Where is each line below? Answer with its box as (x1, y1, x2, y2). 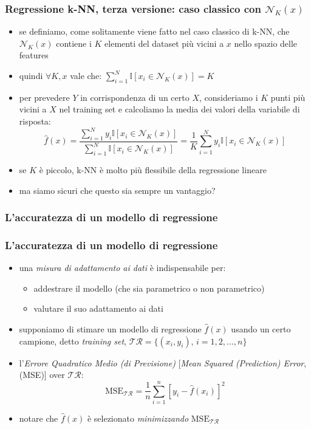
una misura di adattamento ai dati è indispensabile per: (19, 261, 226, 274)
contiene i (56, 36, 92, 49)
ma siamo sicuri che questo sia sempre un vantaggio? (19, 184, 216, 196)
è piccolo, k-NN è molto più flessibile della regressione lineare (39, 163, 267, 176)
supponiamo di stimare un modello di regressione (19, 323, 202, 335)
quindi (19, 69, 43, 81)
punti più (270, 91, 306, 103)
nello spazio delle (234, 36, 298, 49)
